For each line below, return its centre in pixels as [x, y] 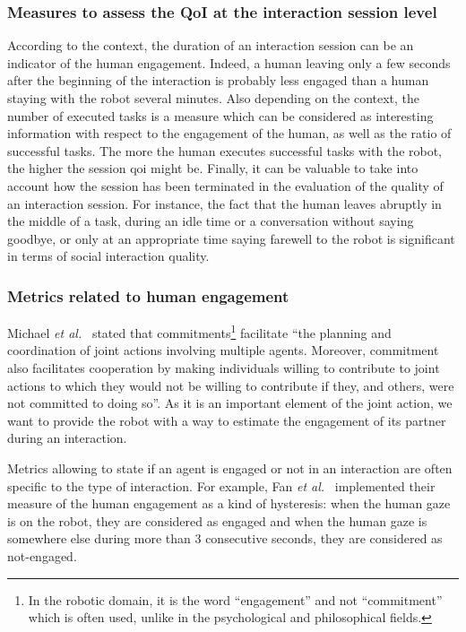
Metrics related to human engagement [148, 295]
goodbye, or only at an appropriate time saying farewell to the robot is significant [231, 238]
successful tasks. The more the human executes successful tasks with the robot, [225, 150]
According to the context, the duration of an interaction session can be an [211, 45]
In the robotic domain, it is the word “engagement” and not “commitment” [235, 599]
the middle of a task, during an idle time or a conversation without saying [211, 221]
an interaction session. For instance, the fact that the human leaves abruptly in [224, 203]
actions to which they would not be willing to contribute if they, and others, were [231, 385]
